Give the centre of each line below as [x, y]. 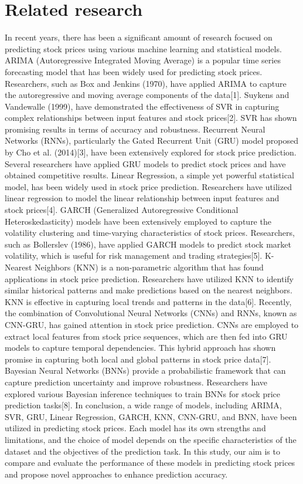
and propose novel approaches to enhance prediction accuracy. [116, 474]
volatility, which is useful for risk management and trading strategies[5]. [134, 255]
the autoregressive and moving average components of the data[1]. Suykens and [147, 95]
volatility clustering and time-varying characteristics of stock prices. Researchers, [150, 233]
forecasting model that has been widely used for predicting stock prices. [134, 71]
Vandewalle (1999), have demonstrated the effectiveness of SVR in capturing [142, 106]
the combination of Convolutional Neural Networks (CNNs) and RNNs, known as [151, 313]
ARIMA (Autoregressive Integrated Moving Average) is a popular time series [143, 60]
